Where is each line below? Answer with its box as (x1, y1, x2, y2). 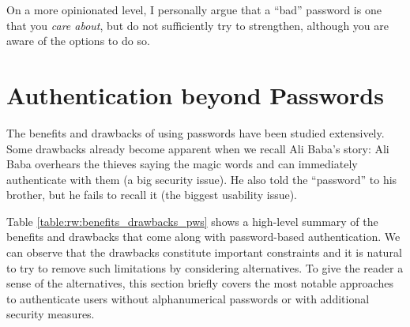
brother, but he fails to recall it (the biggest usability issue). (6, 186, 298, 203)
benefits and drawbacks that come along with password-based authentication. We (6, 228, 401, 245)
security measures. (6, 306, 95, 322)
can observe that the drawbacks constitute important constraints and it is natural (6, 244, 402, 261)
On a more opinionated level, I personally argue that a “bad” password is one (6, 2, 382, 17)
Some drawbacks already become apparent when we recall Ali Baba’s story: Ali (6, 140, 389, 156)
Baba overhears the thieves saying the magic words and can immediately (6, 156, 358, 172)
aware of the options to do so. (6, 32, 150, 49)
